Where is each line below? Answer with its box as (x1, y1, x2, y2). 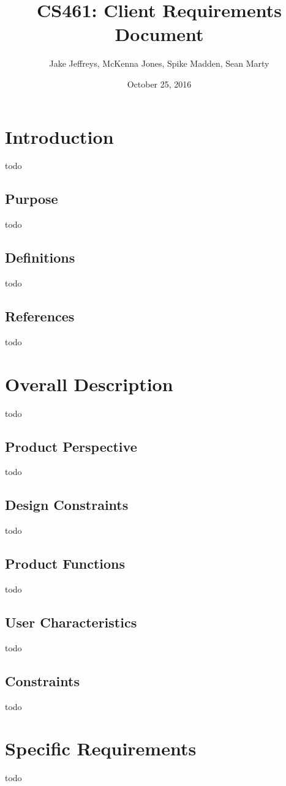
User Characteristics (5, 612, 137, 631)
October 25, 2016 (127, 77, 192, 90)
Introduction (5, 124, 114, 149)
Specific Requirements (5, 736, 197, 761)
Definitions (5, 248, 75, 267)
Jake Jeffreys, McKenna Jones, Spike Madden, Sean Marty (49, 57, 269, 70)
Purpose (5, 189, 58, 208)
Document (115, 21, 204, 47)
